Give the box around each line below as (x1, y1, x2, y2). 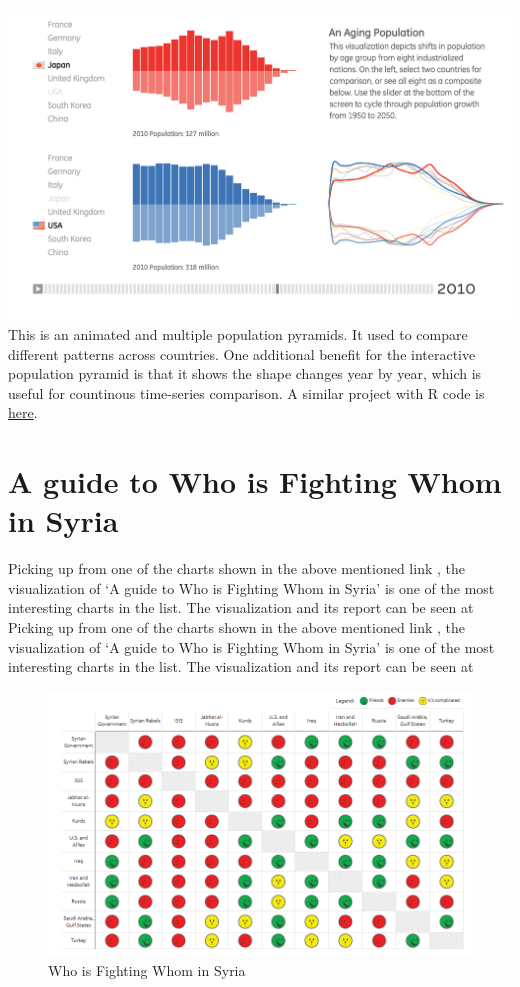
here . (8, 402, 38, 423)
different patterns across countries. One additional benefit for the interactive (8, 343, 476, 364)
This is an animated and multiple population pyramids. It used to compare (8, 323, 468, 344)
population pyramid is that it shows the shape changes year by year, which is (8, 363, 482, 384)
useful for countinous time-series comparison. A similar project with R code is (8, 382, 485, 403)
